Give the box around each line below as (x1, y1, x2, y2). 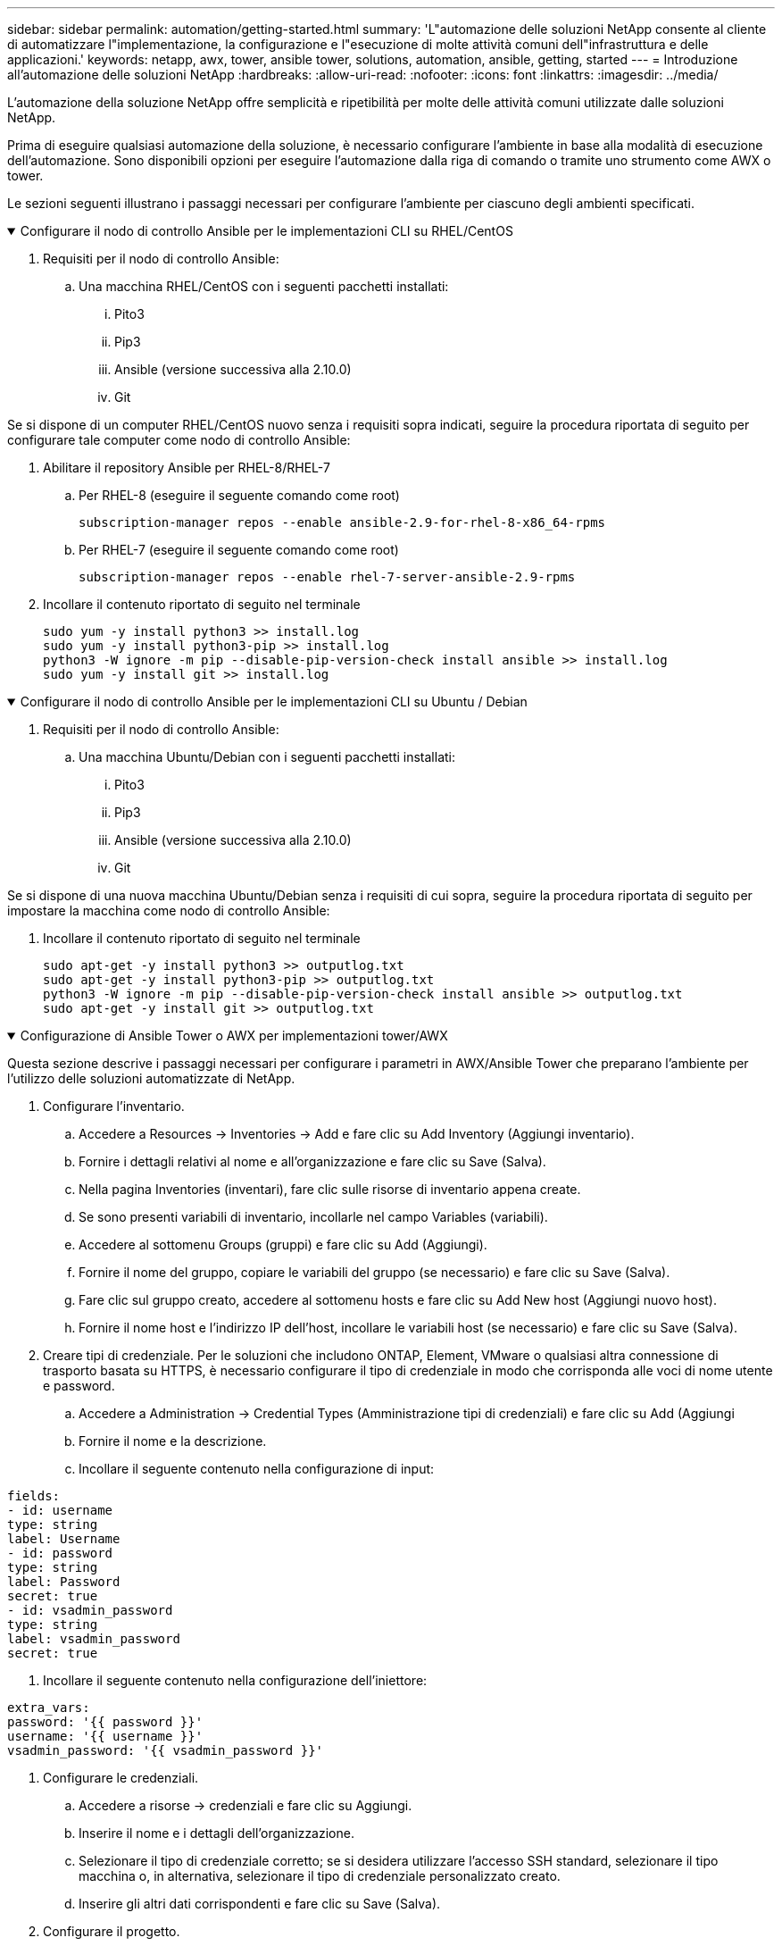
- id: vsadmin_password (7, 1603, 173, 1617)
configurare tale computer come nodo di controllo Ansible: (7, 432, 351, 447)
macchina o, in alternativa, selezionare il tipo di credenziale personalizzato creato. (79, 1868, 561, 1883)
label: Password (7, 1574, 121, 1589)
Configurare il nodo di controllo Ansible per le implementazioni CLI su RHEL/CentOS (20, 223, 513, 238)
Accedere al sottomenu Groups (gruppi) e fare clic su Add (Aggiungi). (79, 1237, 487, 1252)
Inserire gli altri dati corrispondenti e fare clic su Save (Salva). (79, 1896, 441, 1911)
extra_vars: (7, 1700, 90, 1715)
